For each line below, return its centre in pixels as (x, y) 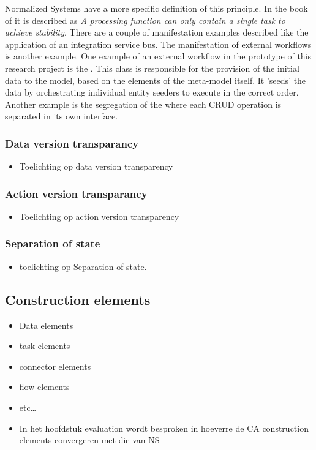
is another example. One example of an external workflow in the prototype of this (158, 56)
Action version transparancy (76, 193)
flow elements (44, 387)
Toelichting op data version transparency (96, 166)
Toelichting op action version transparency (99, 216)
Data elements (46, 325)
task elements (45, 346)
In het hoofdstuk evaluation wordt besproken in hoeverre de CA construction (164, 428)
